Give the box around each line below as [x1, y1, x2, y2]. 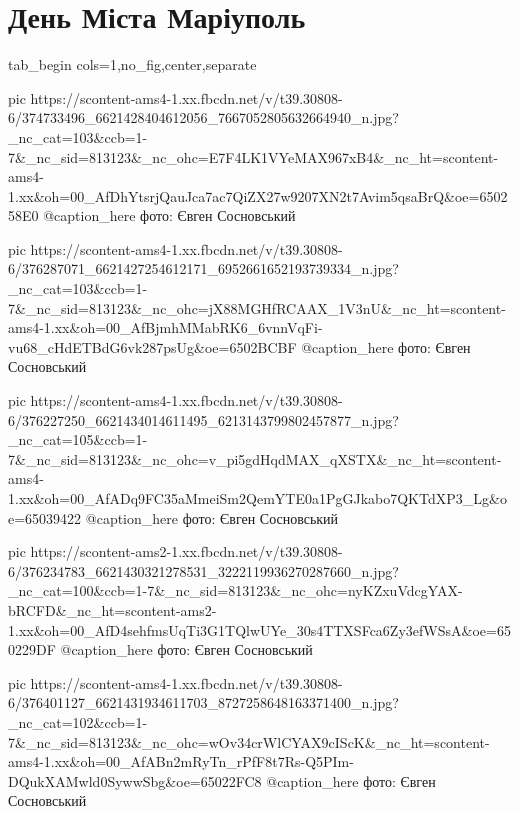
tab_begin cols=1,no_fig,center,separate [8, 54, 257, 75]
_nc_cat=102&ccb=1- [8, 711, 148, 732]
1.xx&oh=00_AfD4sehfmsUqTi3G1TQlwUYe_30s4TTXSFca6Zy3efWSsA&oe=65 [8, 619, 511, 640]
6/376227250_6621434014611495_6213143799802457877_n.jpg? [8, 409, 399, 430]
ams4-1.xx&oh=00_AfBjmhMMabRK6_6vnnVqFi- [8, 317, 323, 338]
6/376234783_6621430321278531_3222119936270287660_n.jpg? [8, 560, 399, 581]
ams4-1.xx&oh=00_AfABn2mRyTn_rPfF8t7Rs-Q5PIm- [8, 751, 354, 772]
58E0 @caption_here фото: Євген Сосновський [8, 205, 296, 226]
